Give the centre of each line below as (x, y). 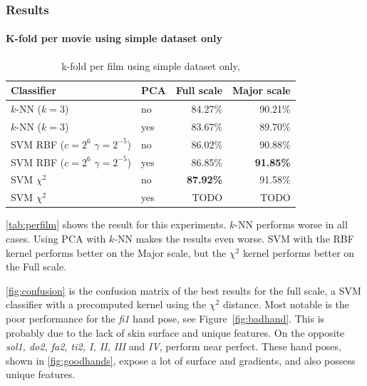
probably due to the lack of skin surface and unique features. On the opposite (175, 332)
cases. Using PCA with (56, 238)
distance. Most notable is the (286, 304)
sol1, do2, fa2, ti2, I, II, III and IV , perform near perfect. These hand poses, (174, 346)
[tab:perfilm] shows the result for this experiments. (116, 224)
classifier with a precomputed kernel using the (106, 304)
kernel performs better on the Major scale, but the (116, 252)
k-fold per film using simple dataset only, (151, 65)
